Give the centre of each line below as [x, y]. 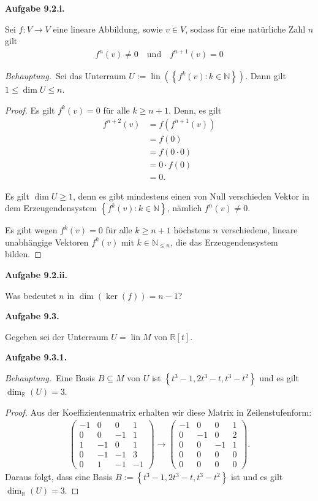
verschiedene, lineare [259, 230]
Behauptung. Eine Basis [50, 378]
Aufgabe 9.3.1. [36, 357]
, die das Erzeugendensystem [224, 242]
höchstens [192, 230]
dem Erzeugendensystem [51, 208]
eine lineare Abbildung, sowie [108, 29]
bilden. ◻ [23, 254]
